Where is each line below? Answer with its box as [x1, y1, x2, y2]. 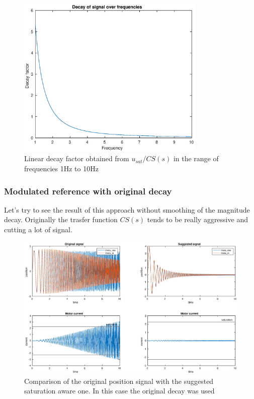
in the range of [173, 153, 219, 164]
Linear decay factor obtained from [24, 153, 129, 164]
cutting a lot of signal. [4, 224, 72, 234]
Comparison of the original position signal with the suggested [24, 375, 214, 386]
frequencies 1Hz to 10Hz [24, 163, 99, 173]
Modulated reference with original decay [4, 184, 172, 197]
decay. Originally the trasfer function [4, 214, 118, 225]
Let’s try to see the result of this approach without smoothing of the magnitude [4, 204, 250, 215]
